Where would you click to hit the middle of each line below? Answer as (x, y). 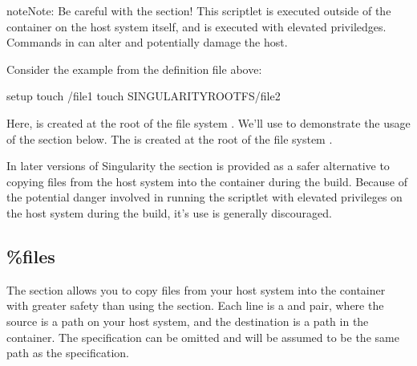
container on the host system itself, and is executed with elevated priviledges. (196, 26)
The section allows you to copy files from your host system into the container (196, 289)
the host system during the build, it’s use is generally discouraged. (169, 212)
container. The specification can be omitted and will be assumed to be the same (203, 337)
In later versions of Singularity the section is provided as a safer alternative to (198, 166)
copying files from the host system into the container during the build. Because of (207, 181)
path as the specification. (68, 353)
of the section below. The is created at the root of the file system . (170, 138)
